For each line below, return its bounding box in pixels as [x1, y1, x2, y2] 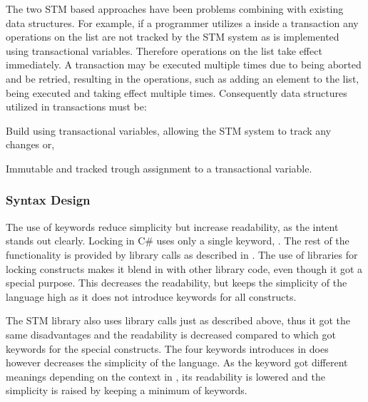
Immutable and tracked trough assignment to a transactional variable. [6, 160, 312, 175]
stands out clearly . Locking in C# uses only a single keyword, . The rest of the [6, 233, 349, 248]
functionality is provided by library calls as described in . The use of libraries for [6, 247, 358, 262]
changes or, [6, 137, 55, 152]
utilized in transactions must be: [6, 99, 147, 114]
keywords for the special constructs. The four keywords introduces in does [6, 341, 329, 356]
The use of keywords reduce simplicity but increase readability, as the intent [6, 219, 339, 234]
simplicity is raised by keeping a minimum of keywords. [6, 383, 247, 398]
